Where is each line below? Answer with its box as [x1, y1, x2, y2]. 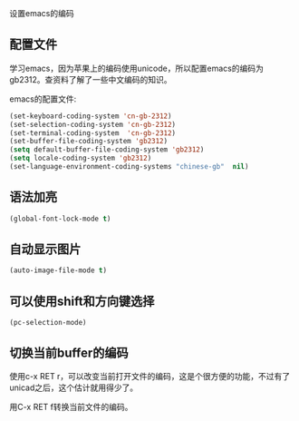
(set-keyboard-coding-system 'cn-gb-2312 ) [9, 112, 172, 121]
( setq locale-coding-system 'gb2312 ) [9, 153, 152, 163]
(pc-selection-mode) [9, 318, 88, 328]
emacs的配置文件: [9, 93, 77, 104]
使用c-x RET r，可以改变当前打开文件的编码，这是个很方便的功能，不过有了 [9, 370, 291, 381]
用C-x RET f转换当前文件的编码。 [9, 401, 133, 412]
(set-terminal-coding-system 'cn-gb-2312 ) [9, 128, 177, 138]
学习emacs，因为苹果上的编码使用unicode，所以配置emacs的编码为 [9, 63, 265, 73]
